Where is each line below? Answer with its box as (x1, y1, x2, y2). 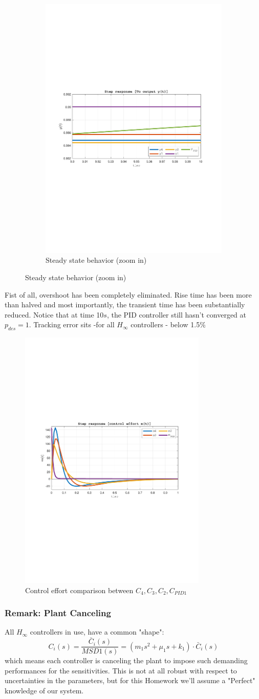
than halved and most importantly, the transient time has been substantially (5, 299, 245, 310)
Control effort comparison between (25, 584, 134, 595)
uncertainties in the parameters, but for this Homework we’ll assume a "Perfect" (5, 675, 255, 686)
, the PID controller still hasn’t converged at (106, 309, 246, 320)
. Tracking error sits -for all (29, 319, 115, 330)
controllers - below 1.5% (131, 319, 206, 330)
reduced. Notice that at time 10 (5, 309, 104, 320)
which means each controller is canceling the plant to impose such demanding (5, 655, 248, 666)
